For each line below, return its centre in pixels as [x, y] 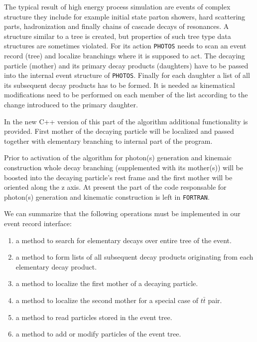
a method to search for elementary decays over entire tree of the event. [124, 240]
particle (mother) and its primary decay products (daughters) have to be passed [126, 65]
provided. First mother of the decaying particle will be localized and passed [119, 131]
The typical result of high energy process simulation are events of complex [117, 6]
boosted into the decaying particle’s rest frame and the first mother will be [118, 177]
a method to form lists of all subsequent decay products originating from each [134, 257]
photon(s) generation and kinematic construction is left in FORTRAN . [107, 196]
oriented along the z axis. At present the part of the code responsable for [115, 187]
